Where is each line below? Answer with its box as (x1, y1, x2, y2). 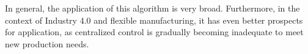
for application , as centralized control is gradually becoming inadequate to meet (5, 25, 304, 38)
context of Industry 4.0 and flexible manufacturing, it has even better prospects (5, 13, 303, 26)
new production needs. (5, 37, 89, 50)
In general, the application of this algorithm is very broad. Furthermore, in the (5, 2, 300, 14)
